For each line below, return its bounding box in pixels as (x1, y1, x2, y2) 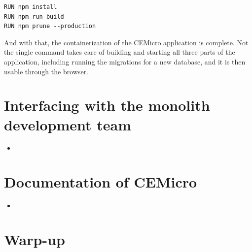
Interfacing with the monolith (4, 95, 210, 115)
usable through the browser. (4, 66, 89, 76)
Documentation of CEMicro (4, 172, 197, 192)
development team (4, 114, 131, 134)
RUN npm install (4, 3, 57, 10)
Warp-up (4, 229, 65, 249)
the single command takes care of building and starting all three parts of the (4, 47, 235, 57)
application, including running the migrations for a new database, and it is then (4, 56, 246, 66)
